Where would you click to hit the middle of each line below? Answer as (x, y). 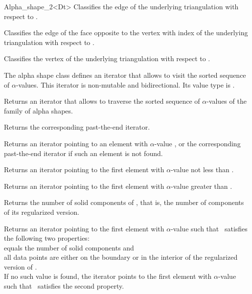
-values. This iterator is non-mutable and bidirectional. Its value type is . (125, 84)
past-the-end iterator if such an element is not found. (83, 153)
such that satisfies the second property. (64, 286)
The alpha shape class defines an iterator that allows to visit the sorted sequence (125, 75)
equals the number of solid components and (69, 247)
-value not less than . (202, 170)
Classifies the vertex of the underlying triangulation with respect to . (107, 58)
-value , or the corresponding (197, 143)
